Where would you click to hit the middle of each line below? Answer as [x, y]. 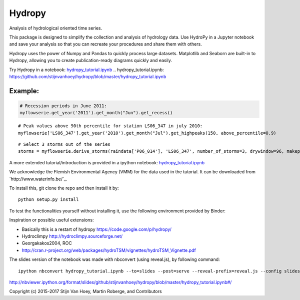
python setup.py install [48, 200]
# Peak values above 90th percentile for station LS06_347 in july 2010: [110, 126]
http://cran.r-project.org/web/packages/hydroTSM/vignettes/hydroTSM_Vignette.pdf [109, 250]
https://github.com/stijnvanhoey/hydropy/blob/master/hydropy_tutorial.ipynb [88, 76]
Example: [24, 91]
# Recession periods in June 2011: [63, 106]
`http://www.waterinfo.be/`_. [38, 179]
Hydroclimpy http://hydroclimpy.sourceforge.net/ [72, 236]
